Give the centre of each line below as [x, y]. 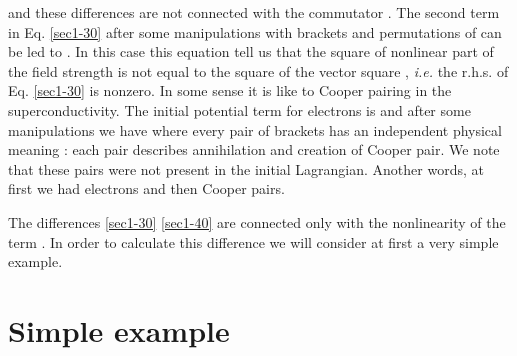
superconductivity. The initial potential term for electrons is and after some [239, 109]
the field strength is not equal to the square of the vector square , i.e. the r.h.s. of [258, 70]
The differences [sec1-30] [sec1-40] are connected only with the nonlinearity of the [257, 221]
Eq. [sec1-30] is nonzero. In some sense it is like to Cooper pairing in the [230, 90]
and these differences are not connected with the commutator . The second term [254, 12]
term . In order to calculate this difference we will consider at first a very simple [253, 241]
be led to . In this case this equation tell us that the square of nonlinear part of [251, 51]
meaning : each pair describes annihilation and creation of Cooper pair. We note [254, 149]
